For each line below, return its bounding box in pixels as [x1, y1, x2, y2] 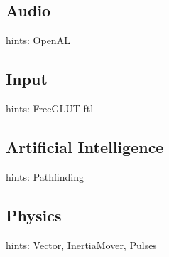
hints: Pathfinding [6, 169, 84, 184]
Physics [6, 204, 62, 226]
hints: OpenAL [6, 33, 70, 48]
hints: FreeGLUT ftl [6, 101, 94, 115]
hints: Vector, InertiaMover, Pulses [6, 237, 157, 252]
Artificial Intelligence [6, 135, 164, 157]
